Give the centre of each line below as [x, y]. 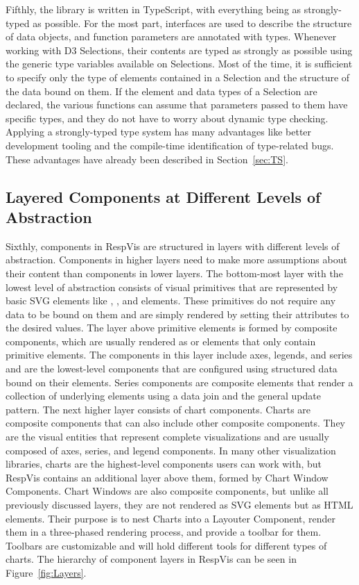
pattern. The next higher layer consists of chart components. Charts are [158, 409]
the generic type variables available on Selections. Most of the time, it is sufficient [179, 64]
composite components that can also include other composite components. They [175, 423]
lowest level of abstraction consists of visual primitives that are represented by [172, 287]
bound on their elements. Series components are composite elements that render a [179, 382]
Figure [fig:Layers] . [46, 572]
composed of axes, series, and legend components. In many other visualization [171, 450]
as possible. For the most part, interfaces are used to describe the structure [192, 23]
